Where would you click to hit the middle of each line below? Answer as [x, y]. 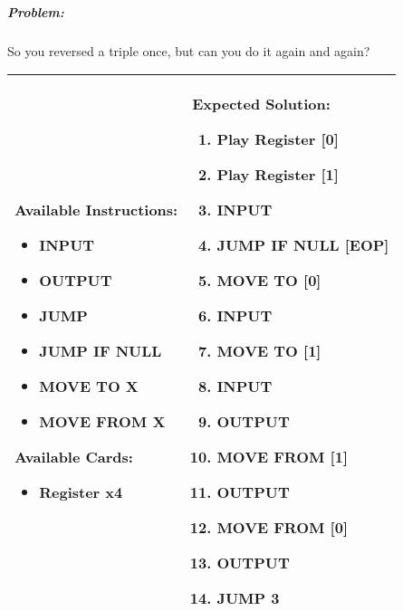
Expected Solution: [261, 104]
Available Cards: [74, 457]
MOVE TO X [89, 387]
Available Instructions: [96, 210]
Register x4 [81, 492]
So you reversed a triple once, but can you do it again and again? [189, 50]
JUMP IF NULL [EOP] [303, 245]
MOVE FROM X [102, 422]
